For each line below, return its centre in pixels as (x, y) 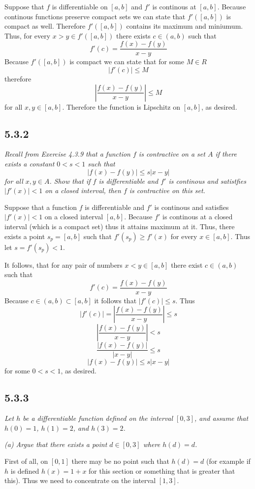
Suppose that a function (41, 207)
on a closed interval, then (83, 190)
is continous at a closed (198, 217)
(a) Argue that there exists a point (56, 444)
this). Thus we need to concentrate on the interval (80, 480)
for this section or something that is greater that (162, 470)
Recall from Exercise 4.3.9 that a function (67, 154)
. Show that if (70, 181)
